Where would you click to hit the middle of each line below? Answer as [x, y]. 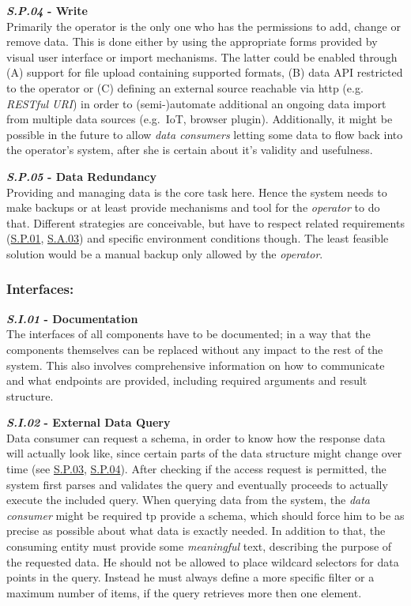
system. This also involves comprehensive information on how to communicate [196, 365]
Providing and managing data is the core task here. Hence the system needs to [197, 192]
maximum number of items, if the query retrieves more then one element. [184, 592]
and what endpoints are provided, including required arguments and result [187, 380]
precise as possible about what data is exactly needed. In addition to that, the [196, 531]
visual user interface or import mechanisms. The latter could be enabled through [202, 56]
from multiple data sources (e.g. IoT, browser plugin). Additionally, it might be [200, 119]
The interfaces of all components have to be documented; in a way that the [189, 334]
